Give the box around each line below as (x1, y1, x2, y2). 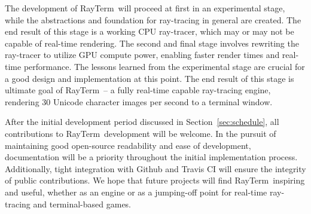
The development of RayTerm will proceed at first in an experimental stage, (5, 2, 285, 14)
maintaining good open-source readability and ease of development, (5, 139, 251, 151)
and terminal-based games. (33, 197, 132, 210)
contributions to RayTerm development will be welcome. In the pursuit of (5, 127, 276, 139)
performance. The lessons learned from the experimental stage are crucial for (23, 60, 305, 72)
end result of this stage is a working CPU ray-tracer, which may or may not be (5, 25, 294, 38)
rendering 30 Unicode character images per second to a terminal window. (5, 95, 273, 108)
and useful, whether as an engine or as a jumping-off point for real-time (5, 185, 267, 198)
